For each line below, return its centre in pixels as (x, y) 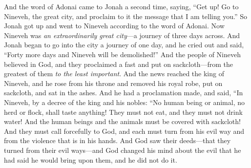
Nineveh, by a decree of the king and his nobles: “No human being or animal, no (124, 102)
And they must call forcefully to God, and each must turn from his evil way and (124, 131)
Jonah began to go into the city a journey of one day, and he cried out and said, (124, 45)
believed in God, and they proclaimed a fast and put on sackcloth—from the (118, 64)
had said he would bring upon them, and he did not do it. (91, 159)
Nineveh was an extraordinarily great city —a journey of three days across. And (122, 35)
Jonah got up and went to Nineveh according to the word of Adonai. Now (114, 26)
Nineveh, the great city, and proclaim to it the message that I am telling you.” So (125, 16)
